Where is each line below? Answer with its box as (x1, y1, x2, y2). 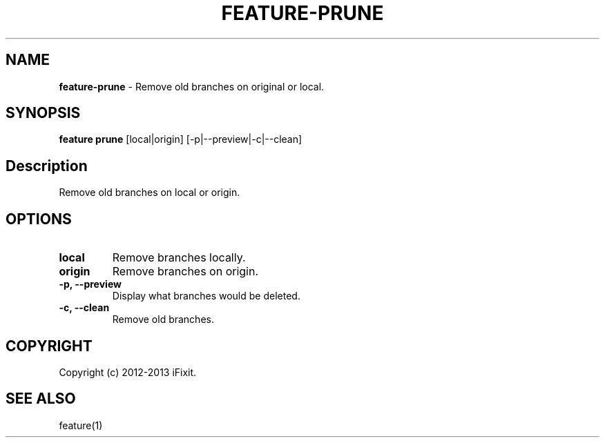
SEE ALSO (6, 390, 76, 408)
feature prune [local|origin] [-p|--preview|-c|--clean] (59, 133, 302, 146)
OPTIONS (6, 210, 72, 228)
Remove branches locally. (112, 250, 246, 265)
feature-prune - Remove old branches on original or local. (59, 80, 325, 92)
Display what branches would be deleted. (112, 290, 300, 302)
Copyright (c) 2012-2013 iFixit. (59, 366, 197, 378)
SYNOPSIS (6, 104, 81, 122)
